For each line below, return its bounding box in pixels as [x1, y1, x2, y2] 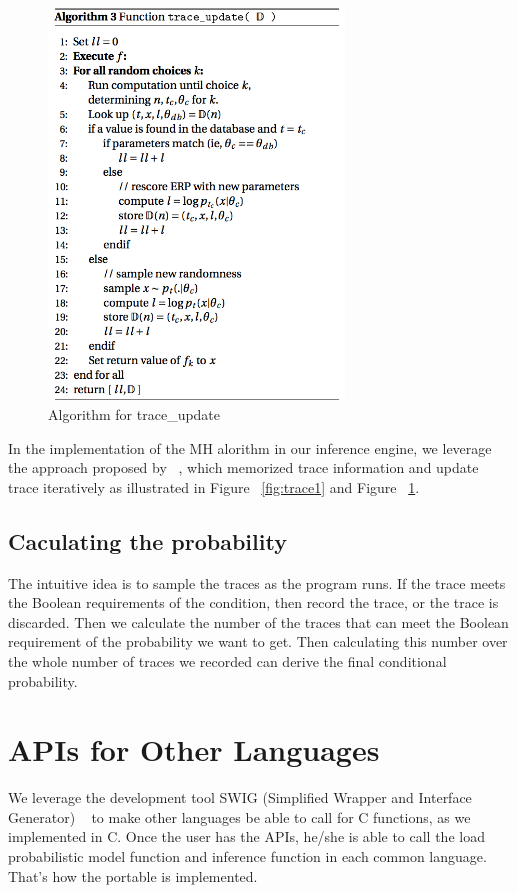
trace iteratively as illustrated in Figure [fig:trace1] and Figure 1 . [8, 476, 420, 497]
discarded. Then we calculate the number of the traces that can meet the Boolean [8, 611, 509, 632]
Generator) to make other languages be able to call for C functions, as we [8, 806, 471, 827]
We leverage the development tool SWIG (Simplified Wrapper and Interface [8, 787, 472, 808]
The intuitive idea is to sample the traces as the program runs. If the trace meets [8, 572, 506, 593]
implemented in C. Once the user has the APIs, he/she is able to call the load [8, 826, 485, 847]
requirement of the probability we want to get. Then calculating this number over [8, 631, 508, 652]
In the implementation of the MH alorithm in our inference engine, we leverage [8, 437, 492, 458]
